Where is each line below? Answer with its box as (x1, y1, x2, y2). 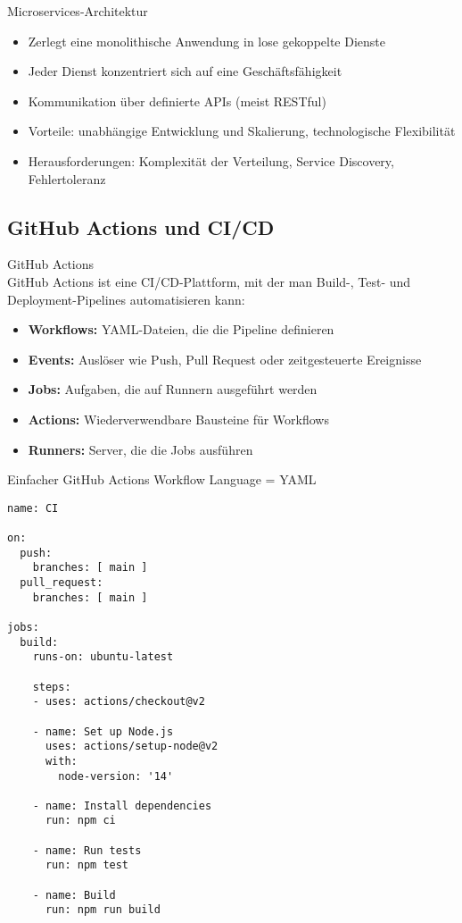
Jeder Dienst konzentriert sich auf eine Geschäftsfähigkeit (28, 62, 342, 80)
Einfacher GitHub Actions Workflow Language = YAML (7, 470, 317, 489)
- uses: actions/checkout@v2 (32, 695, 205, 709)
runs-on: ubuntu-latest (32, 650, 174, 664)
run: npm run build (45, 903, 161, 917)
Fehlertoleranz (28, 169, 106, 188)
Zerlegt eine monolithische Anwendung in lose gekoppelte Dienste (28, 31, 386, 50)
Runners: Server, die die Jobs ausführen (28, 440, 253, 458)
